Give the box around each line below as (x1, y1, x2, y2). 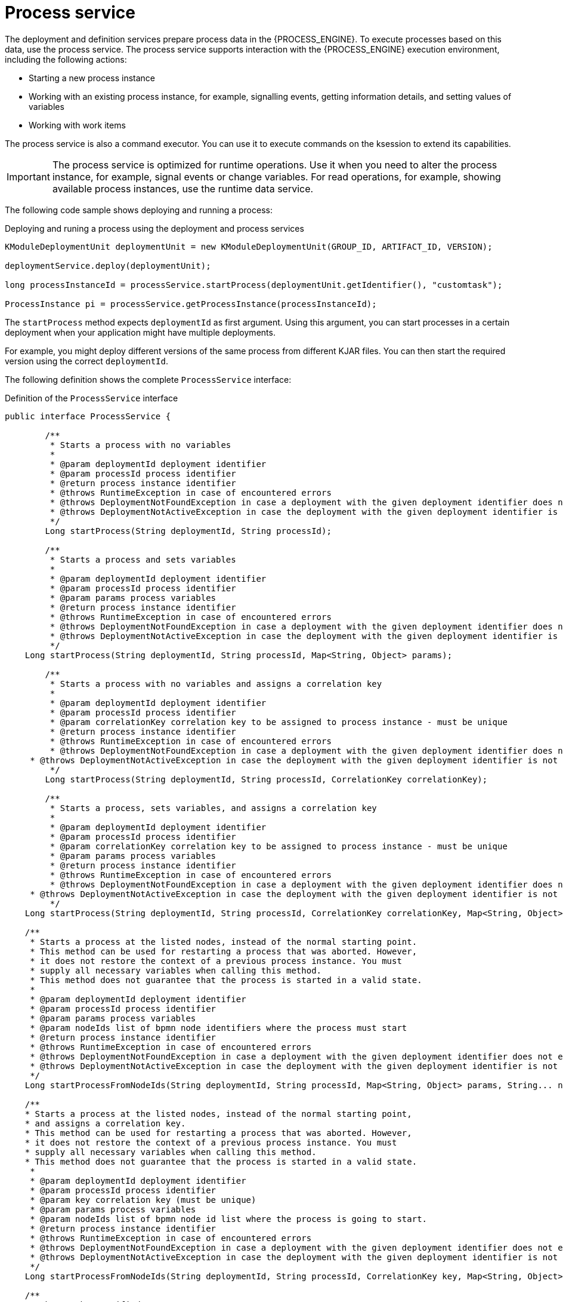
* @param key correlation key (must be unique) (30, 1194, 256, 1205)
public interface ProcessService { (5, 411, 171, 421)
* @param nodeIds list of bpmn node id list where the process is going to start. (30, 1214, 428, 1224)
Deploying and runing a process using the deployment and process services (5, 223, 304, 234)
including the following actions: (5, 54, 127, 65)
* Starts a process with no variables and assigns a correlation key (50, 678, 382, 689)
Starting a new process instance (29, 72, 155, 83)
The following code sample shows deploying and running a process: (5, 204, 273, 215)
